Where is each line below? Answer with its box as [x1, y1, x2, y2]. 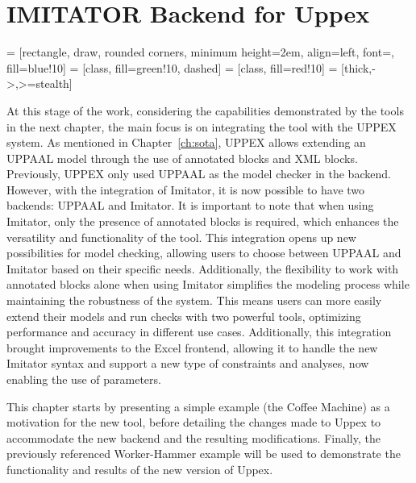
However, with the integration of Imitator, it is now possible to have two [6, 181, 365, 198]
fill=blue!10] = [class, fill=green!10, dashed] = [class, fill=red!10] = [6, 59, 338, 76]
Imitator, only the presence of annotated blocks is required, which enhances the [6, 213, 399, 230]
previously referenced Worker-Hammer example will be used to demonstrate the [6, 445, 401, 462]
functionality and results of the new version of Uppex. [6, 460, 273, 477]
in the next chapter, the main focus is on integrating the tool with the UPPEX [6, 118, 397, 135]
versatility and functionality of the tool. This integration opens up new [6, 228, 356, 245]
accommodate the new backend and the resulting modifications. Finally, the [6, 429, 381, 446]
